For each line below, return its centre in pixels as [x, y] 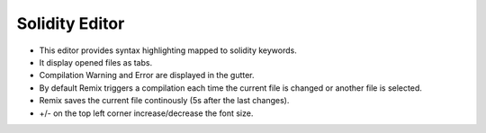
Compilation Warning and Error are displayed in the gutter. [147, 75]
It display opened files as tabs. [96, 62]
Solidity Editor [71, 23]
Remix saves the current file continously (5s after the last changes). [164, 101]
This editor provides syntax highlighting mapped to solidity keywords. [168, 50]
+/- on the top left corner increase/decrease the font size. [146, 113]
